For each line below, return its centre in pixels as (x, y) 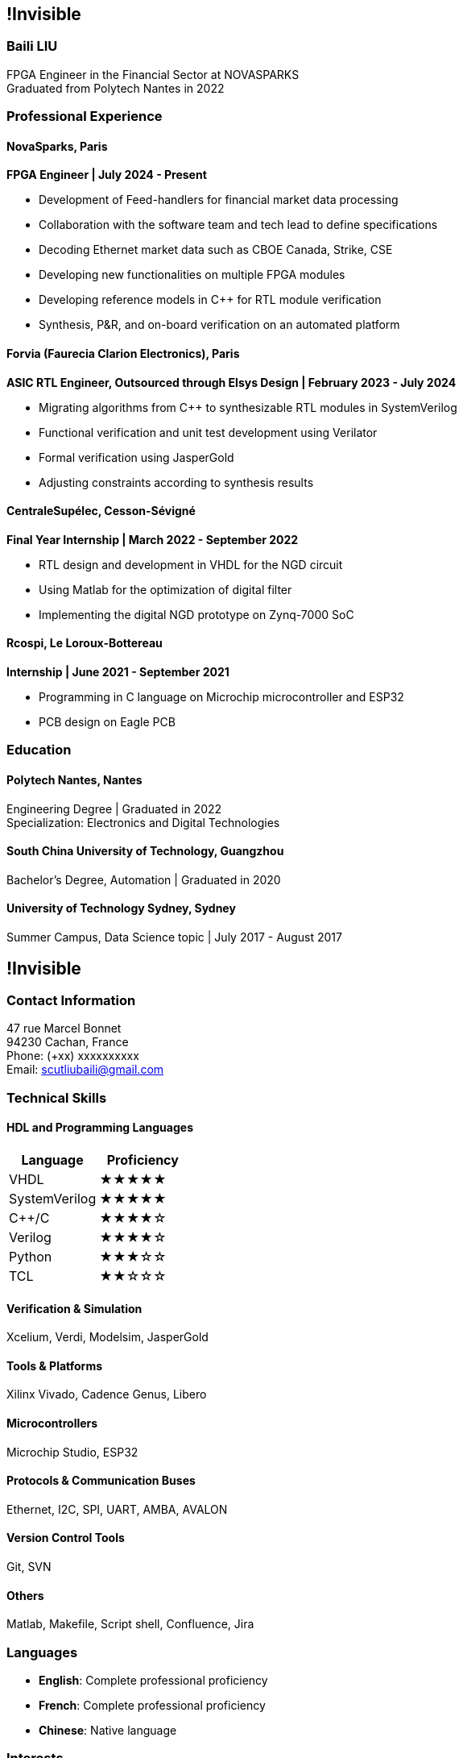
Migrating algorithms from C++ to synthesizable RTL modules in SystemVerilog (248, 407)
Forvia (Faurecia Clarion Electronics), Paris (123, 353)
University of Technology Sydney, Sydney (121, 908)
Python (31, 1256)
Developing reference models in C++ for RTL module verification (210, 300)
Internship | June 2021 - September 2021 (118, 672)
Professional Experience (85, 116)
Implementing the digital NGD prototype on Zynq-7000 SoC (196, 614)
